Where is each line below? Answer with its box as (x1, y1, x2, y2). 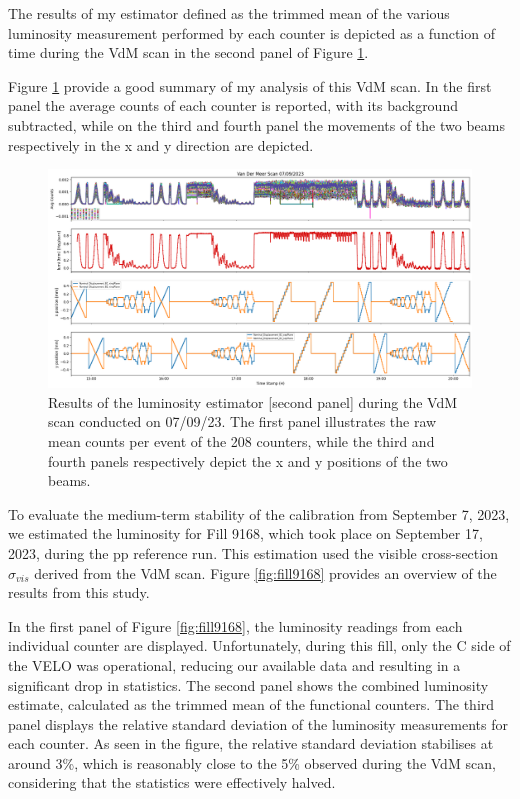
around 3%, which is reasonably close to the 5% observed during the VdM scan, (8, 752, 496, 773)
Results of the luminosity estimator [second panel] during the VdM (48, 391, 458, 412)
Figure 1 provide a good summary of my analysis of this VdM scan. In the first (8, 75, 492, 96)
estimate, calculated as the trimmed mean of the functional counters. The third (8, 694, 495, 715)
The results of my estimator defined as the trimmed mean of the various (8, 3, 450, 23)
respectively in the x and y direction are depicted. (8, 134, 314, 155)
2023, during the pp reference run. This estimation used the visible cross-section (8, 542, 498, 563)
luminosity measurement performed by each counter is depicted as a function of (8, 22, 495, 43)
